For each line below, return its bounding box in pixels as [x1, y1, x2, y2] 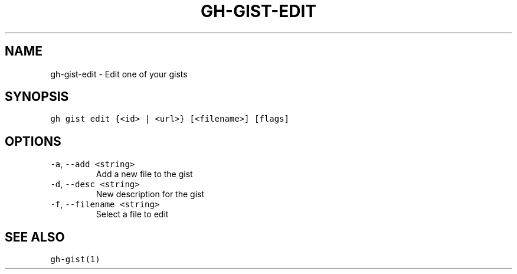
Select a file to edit [96, 209, 169, 220]
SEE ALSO [5, 229, 65, 244]
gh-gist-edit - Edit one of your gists [50, 68, 188, 79]
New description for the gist [96, 189, 204, 200]
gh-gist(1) [50, 255, 100, 265]
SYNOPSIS [5, 89, 69, 105]
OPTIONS [5, 133, 61, 149]
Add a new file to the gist [96, 169, 193, 180]
